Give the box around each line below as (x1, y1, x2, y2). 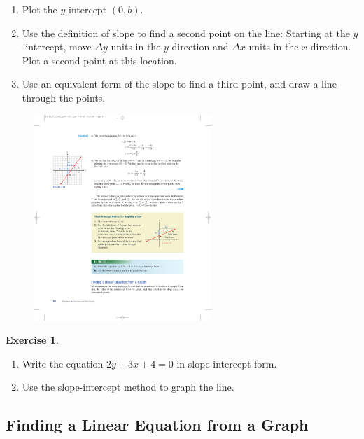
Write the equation (22, 356, 104, 370)
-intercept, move (22, 39, 92, 54)
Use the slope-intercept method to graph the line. (22, 379, 234, 394)
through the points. (22, 90, 106, 104)
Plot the (22, 2, 57, 16)
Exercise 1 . (6, 333, 59, 347)
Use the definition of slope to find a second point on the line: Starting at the (22, 25, 350, 40)
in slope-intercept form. (176, 356, 277, 370)
